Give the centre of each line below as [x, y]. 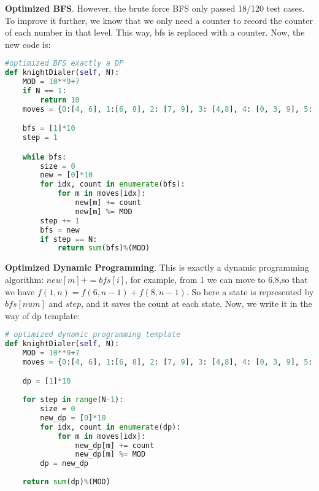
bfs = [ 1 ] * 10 [49, 129]
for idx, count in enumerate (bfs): [113, 184]
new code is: [28, 44]
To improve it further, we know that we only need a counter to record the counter [159, 20]
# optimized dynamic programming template [93, 335]
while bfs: [44, 157]
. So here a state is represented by [250, 291]
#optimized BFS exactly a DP [64, 64]
